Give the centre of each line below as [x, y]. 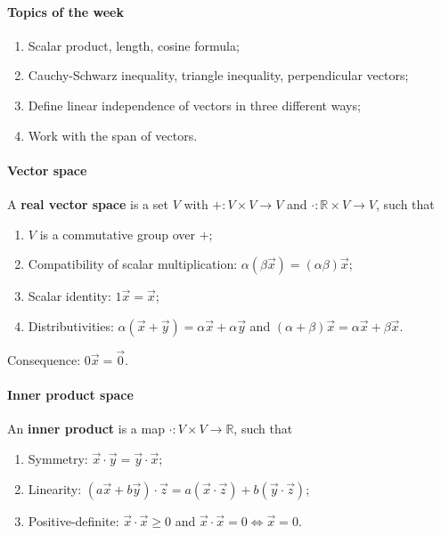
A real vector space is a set [88, 203]
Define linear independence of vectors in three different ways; [194, 105]
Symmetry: [58, 458]
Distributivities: [71, 325]
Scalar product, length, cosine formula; [134, 45]
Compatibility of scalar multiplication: [133, 264]
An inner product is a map [86, 429]
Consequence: [44, 359]
